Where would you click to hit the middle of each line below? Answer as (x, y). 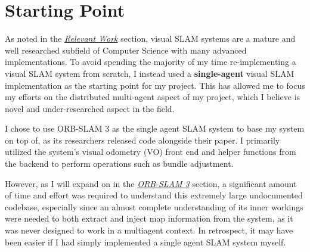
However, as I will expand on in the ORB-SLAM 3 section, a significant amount (151, 183)
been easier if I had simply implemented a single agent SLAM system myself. (145, 242)
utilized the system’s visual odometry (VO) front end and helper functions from (151, 152)
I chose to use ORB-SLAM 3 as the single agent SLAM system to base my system (155, 128)
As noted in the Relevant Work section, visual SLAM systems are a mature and (150, 38)
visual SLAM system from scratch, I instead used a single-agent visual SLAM (150, 73)
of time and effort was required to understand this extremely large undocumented (154, 195)
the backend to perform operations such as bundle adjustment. (119, 164)
